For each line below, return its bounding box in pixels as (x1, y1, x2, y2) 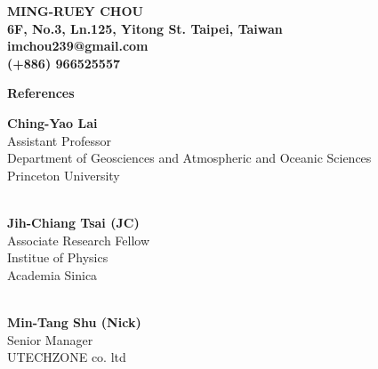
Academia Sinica (7, 265, 98, 284)
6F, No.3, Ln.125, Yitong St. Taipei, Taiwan (7, 19, 283, 37)
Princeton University (7, 165, 120, 184)
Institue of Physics (7, 248, 109, 267)
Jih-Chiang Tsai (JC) (7, 213, 140, 231)
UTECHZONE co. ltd (7, 348, 126, 366)
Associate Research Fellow (7, 230, 150, 249)
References (7, 84, 75, 102)
